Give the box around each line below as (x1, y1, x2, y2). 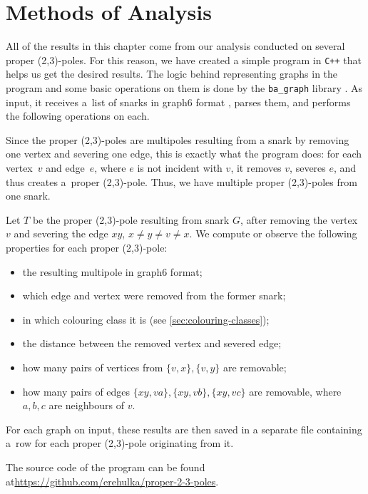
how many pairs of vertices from (22, 359, 163, 374)
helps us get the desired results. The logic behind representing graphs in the (6, 66, 338, 81)
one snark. (6, 188, 51, 203)
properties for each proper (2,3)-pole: (6, 240, 168, 254)
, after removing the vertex (240, 212, 358, 227)
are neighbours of (48, 398, 124, 413)
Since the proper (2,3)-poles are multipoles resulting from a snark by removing (6, 132, 349, 147)
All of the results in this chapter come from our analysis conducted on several (6, 38, 345, 53)
